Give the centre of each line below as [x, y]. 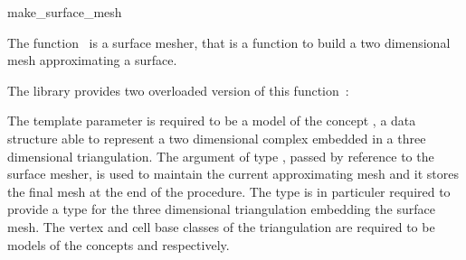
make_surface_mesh [65, 12]
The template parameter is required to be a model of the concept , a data [212, 121]
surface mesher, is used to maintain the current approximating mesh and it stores [233, 174]
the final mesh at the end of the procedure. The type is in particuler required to [229, 191]
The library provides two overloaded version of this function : [178, 90]
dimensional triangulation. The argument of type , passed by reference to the [221, 156]
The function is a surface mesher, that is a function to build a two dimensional [229, 42]
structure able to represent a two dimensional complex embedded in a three [217, 138]
